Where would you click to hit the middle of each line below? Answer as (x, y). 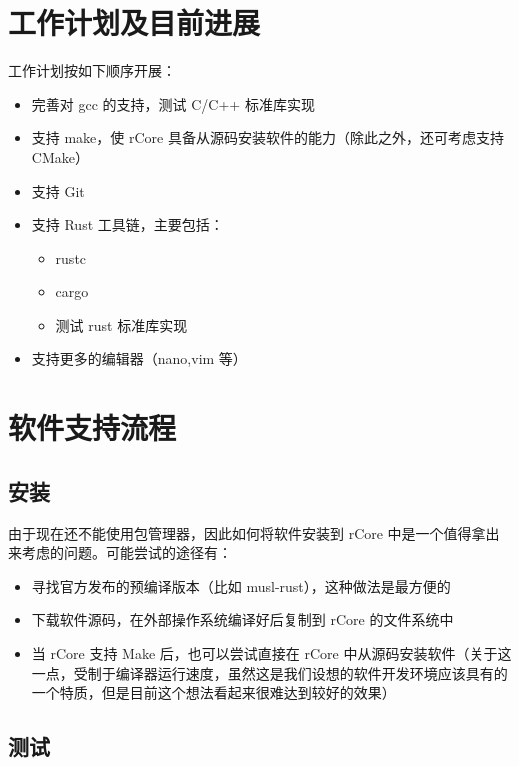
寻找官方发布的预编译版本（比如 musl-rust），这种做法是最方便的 (241, 585)
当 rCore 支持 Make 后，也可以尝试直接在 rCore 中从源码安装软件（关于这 (271, 653)
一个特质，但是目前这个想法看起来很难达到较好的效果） (213, 692)
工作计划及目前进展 (134, 22)
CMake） (60, 156)
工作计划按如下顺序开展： (92, 70)
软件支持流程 (92, 427)
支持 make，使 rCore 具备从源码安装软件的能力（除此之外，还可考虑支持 (267, 137)
